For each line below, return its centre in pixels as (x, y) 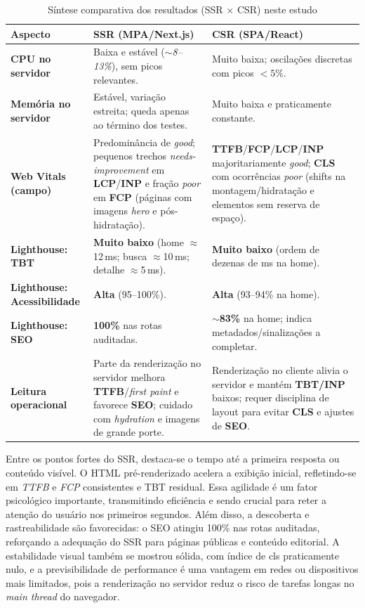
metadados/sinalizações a (266, 331)
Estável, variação (129, 97)
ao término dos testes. (140, 124)
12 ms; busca (120, 256)
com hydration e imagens (146, 418)
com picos (233, 72)
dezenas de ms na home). (266, 263)
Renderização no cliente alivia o (280, 370)
